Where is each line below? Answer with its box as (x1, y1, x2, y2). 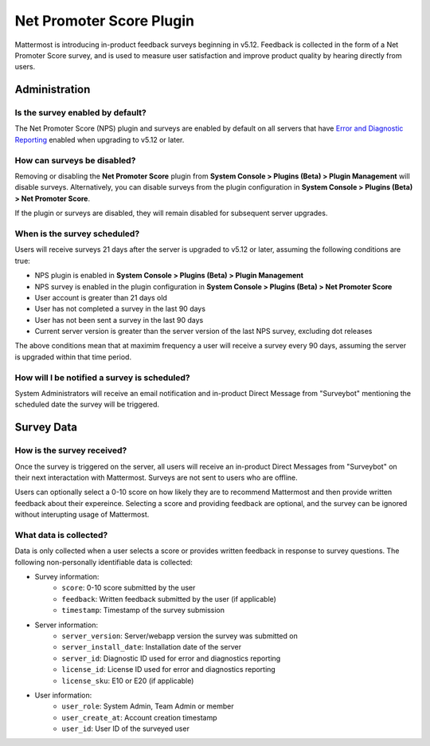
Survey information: (34, 572, 100, 582)
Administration (14, 83, 91, 96)
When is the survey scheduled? (14, 228, 140, 239)
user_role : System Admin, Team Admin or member (61, 701, 234, 711)
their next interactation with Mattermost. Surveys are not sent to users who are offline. (14, 473, 298, 482)
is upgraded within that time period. (14, 351, 131, 362)
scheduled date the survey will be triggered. (14, 399, 159, 410)
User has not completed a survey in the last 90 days (34, 304, 206, 314)
